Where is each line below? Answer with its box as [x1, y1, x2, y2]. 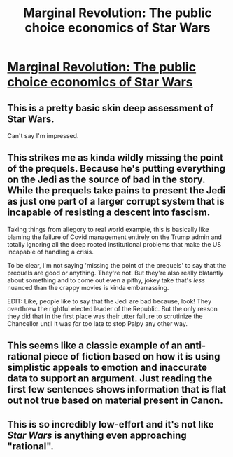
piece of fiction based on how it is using [43, 350, 220, 362]
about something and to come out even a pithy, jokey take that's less [7, 275, 205, 285]
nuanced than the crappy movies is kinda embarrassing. [7, 283, 169, 292]
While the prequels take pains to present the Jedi [7, 184, 226, 197]
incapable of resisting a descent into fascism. [7, 207, 211, 219]
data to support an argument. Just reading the [7, 373, 213, 385]
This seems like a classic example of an [7, 340, 183, 352]
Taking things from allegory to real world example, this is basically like [7, 225, 209, 233]
